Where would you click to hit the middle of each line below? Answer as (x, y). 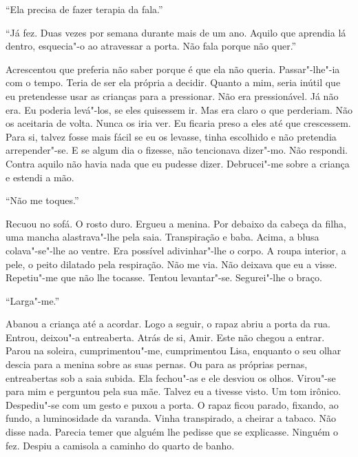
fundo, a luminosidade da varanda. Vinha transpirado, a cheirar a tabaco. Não (171, 418)
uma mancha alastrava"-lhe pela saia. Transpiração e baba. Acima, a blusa (162, 237)
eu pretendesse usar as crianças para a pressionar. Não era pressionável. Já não (172, 95)
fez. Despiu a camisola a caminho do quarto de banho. (120, 445)
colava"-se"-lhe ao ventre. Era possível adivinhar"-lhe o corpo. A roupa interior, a (176, 250)
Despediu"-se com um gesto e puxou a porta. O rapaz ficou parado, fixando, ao (172, 404)
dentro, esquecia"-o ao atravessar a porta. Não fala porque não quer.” (151, 46)
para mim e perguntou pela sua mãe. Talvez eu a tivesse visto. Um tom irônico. (173, 391)
